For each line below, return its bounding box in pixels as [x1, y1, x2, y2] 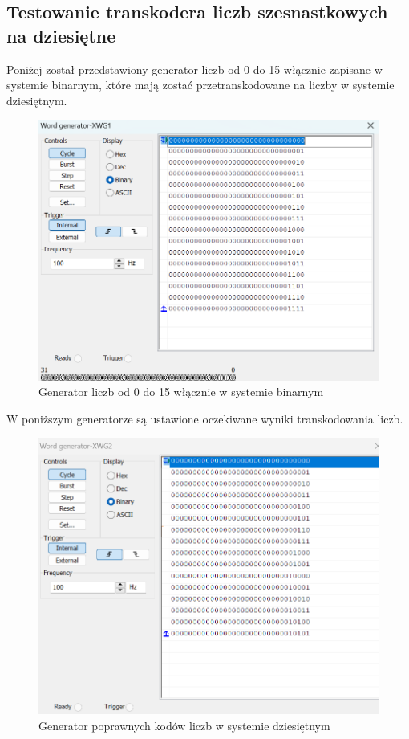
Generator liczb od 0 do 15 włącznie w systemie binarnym [38, 383, 324, 400]
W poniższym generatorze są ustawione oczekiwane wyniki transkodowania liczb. [6, 410, 403, 427]
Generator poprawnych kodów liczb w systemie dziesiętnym [38, 717, 330, 733]
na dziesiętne [6, 22, 116, 47]
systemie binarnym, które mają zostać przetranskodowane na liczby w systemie [6, 76, 395, 93]
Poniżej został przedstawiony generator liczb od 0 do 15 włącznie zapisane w [6, 60, 383, 77]
